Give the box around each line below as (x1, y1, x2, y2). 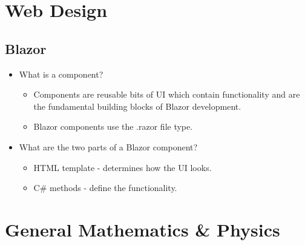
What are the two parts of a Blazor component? (19, 140, 198, 153)
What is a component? (19, 67, 103, 80)
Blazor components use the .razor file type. (33, 120, 193, 133)
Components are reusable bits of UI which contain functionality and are (33, 88, 300, 101)
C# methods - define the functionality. (33, 181, 177, 194)
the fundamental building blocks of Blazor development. (33, 99, 241, 112)
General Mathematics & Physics (5, 216, 280, 241)
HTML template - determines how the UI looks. (33, 161, 212, 173)
